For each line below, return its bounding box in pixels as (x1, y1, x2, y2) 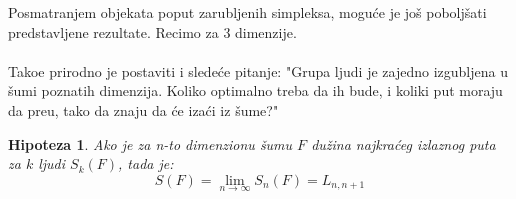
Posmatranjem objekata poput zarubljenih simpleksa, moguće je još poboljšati (8, 2, 487, 22)
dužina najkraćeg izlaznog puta (311, 133, 496, 154)
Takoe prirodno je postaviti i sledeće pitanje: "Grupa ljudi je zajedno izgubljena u (8, 60, 508, 81)
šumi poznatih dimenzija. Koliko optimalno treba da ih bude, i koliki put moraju (8, 80, 503, 101)
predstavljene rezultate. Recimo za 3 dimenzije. (8, 21, 297, 42)
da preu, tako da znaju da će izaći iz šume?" (8, 99, 279, 120)
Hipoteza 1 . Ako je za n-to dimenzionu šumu (8, 133, 293, 154)
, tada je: (118, 153, 174, 174)
